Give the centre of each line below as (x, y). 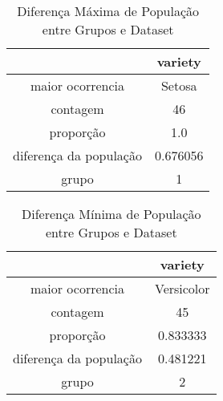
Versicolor (182, 288)
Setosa (179, 85)
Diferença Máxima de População (108, 11)
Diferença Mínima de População (111, 214)
